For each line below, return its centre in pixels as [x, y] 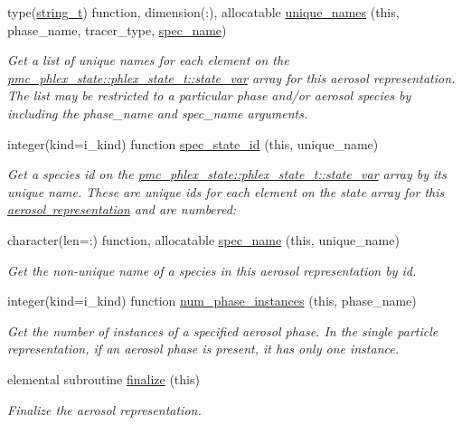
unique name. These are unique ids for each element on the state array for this [226, 191]
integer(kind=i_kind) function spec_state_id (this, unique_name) [193, 143]
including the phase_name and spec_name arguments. [158, 113]
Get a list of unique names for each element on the [148, 60]
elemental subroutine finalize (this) [104, 378]
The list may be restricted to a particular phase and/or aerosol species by [209, 95]
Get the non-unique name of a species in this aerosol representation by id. [212, 270]
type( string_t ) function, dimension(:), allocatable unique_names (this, [203, 12]
